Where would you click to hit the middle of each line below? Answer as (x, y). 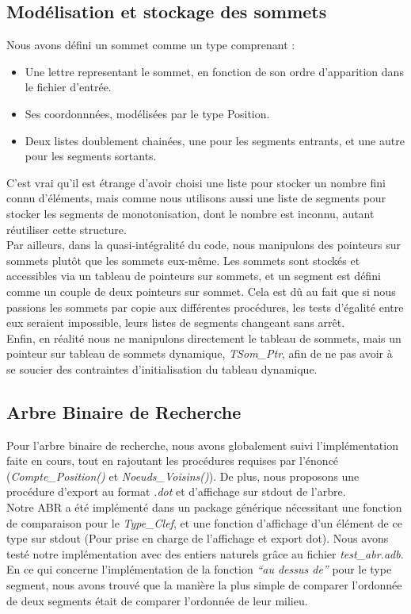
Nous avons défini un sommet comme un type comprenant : (151, 45)
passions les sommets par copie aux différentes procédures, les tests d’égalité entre (205, 307)
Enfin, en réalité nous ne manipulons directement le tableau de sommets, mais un (204, 338)
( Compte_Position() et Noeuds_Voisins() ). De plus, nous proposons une (183, 476)
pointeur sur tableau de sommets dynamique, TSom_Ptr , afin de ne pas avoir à (200, 353)
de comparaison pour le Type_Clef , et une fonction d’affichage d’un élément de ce (204, 522)
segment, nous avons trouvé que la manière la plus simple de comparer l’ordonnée (204, 585)
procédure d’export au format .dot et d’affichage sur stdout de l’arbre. (176, 491)
